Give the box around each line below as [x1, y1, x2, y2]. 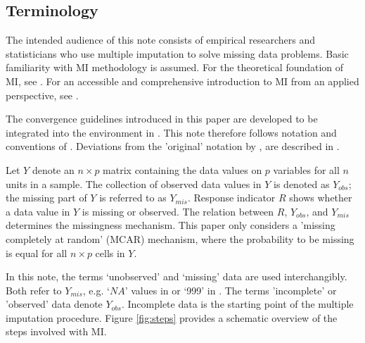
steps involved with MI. [6, 324, 107, 339]
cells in [95, 245, 125, 260]
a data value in [6, 204, 70, 218]
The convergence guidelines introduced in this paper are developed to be [6, 111, 318, 126]
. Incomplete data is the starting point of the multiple [121, 297, 354, 311]
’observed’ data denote [6, 297, 103, 311]
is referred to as [99, 190, 167, 205]
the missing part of [6, 190, 87, 205]
